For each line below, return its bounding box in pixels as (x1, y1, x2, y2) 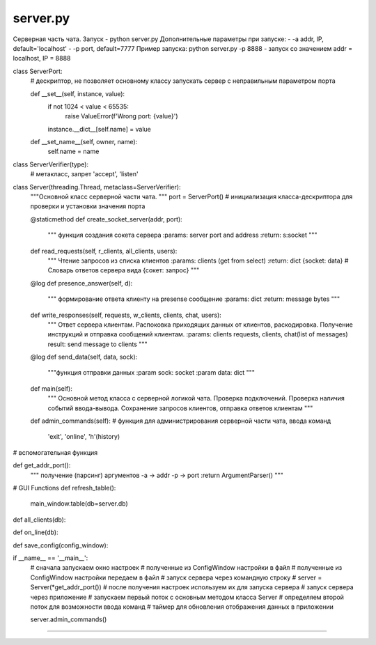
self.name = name (47, 147, 100, 156)
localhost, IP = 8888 (13, 54, 71, 63)
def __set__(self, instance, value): (30, 89, 125, 98)
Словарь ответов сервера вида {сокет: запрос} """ (47, 266, 200, 274)
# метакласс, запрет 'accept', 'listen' (30, 170, 139, 178)
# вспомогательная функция (13, 448, 98, 456)
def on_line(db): (13, 528, 58, 536)
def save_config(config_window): (13, 541, 109, 550)
